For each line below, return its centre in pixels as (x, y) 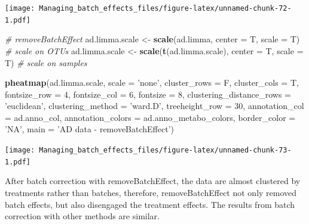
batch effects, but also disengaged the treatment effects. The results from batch (150, 204)
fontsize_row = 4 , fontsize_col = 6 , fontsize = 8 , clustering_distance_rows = (148, 94)
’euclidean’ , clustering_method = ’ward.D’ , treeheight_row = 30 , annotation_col (154, 106)
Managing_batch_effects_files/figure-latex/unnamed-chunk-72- (165, 8)
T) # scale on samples (46, 62)
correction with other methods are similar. (82, 216)
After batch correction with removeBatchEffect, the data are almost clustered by (153, 181)
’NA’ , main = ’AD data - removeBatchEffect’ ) (89, 129)
